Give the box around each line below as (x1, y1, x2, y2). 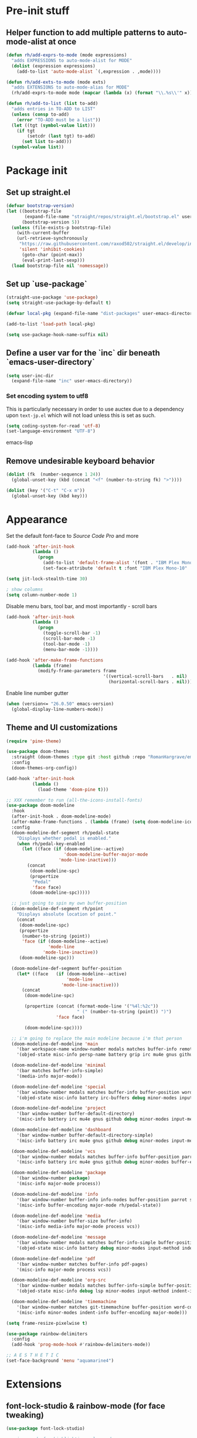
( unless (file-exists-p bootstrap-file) (11, 225, 111, 230)
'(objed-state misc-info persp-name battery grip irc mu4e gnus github (16, 1052, 195, 1058)
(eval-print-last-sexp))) (21, 257, 85, 263)
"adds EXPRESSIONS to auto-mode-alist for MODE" (11, 57, 133, 63)
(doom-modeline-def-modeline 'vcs (11, 1148, 96, 1154)
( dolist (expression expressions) (11, 63, 96, 69)
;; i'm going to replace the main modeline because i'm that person (11, 1035, 182, 1042)
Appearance (6, 513, 68, 526)
